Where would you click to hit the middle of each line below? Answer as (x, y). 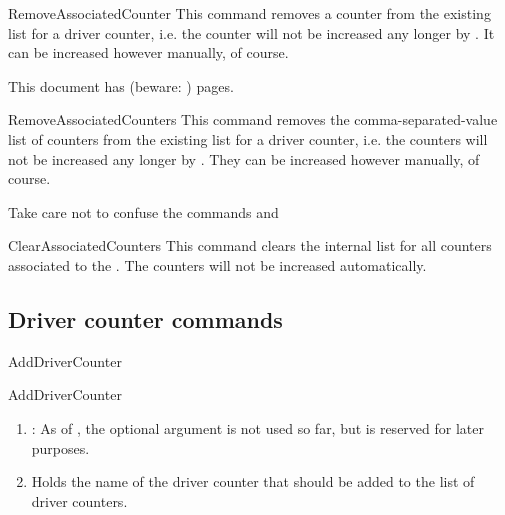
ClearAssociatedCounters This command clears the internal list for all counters (250, 245)
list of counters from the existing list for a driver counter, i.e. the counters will (248, 138)
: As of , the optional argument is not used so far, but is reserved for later (257, 427)
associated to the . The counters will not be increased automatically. (217, 264)
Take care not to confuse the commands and (143, 211)
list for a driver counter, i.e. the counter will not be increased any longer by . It (251, 32)
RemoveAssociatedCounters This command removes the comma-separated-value (253, 119)
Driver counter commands (145, 318)
